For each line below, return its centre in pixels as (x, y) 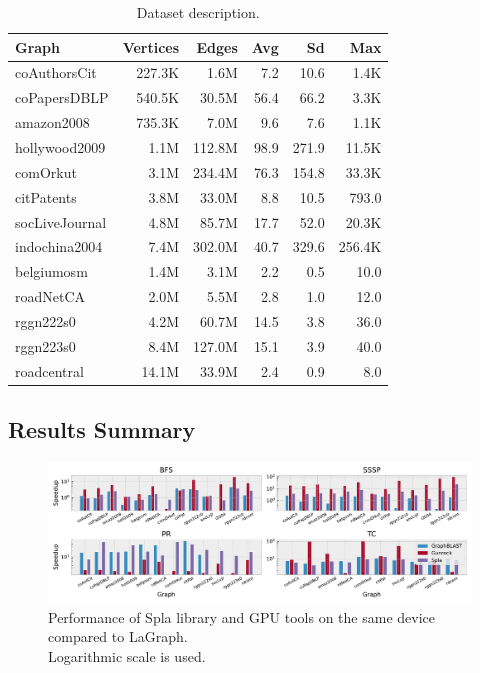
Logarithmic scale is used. (127, 655)
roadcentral (49, 370)
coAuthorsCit (56, 72)
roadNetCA (50, 296)
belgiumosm (51, 271)
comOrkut (46, 171)
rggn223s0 (45, 345)
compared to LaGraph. (118, 636)
